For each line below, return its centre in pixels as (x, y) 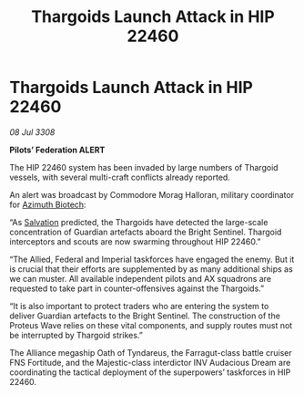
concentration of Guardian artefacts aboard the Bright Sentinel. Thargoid (146, 232)
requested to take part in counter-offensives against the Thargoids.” (137, 288)
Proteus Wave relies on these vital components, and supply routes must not (151, 325)
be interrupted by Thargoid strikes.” (76, 335)
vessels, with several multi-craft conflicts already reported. (120, 177)
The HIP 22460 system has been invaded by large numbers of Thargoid (144, 167)
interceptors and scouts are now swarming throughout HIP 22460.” (135, 241)
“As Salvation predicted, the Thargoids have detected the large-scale (139, 222)
